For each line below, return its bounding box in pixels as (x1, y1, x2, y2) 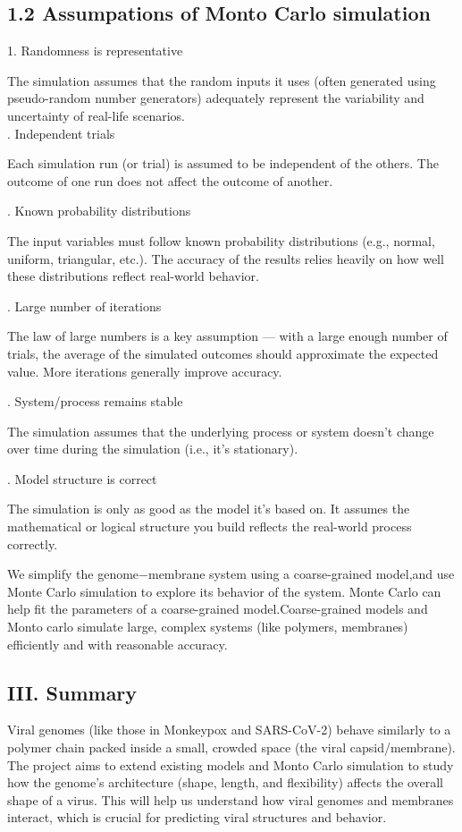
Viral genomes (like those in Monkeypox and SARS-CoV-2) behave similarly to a (7, 720, 451, 739)
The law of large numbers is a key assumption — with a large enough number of (7, 327, 448, 345)
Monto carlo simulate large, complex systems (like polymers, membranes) (7, 617, 408, 636)
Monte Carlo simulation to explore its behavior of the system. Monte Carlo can (7, 582, 441, 600)
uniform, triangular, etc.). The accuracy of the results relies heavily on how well (7, 249, 444, 267)
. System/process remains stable (7, 392, 183, 411)
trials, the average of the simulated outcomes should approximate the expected (7, 344, 439, 362)
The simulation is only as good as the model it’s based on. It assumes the (7, 499, 410, 518)
